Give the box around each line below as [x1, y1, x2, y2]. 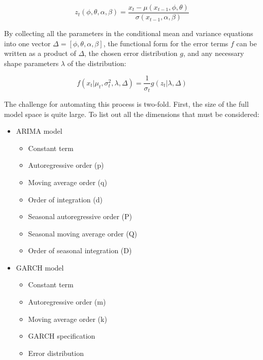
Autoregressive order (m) [28, 296, 106, 307]
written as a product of [4, 48, 76, 58]
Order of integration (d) [28, 194, 103, 204]
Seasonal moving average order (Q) [28, 228, 138, 238]
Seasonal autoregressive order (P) [28, 211, 132, 222]
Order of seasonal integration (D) [28, 245, 132, 256]
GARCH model [16, 262, 64, 273]
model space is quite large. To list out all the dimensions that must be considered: [4, 108, 259, 119]
